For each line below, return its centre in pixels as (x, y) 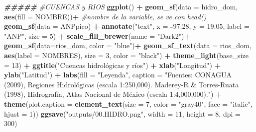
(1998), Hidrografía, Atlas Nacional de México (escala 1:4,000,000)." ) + (113, 94)
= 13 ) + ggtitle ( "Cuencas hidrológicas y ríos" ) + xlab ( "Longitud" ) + (113, 65)
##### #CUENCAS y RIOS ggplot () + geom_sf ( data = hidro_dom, (121, 6)
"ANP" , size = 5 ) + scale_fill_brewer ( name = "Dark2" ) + (97, 35)
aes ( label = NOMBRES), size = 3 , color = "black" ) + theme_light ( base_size (126, 55)
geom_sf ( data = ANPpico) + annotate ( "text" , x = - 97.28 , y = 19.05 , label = (127, 26)
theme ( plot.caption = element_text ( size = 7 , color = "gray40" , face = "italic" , (128, 103)
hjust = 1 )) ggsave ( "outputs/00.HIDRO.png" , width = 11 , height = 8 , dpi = (122, 113)
